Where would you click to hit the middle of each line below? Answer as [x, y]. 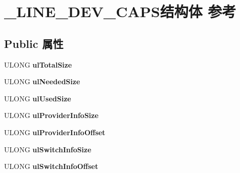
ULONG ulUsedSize [38, 98]
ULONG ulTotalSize [38, 64]
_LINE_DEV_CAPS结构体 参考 [120, 11]
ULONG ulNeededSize [42, 81]
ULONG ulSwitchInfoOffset [51, 166]
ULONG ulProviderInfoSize [51, 115]
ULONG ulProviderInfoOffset [55, 132]
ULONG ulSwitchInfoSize [48, 149]
